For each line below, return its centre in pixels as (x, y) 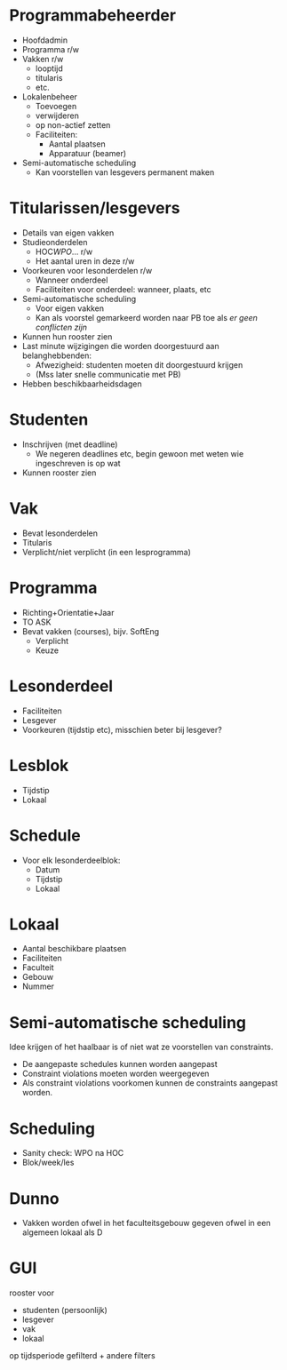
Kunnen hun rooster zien (67, 336)
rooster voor (32, 1293)
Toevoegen (56, 106)
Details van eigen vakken (68, 233)
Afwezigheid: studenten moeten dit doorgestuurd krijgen (139, 364)
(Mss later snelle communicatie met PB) (108, 374)
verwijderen (57, 115)
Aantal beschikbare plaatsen (74, 949)
